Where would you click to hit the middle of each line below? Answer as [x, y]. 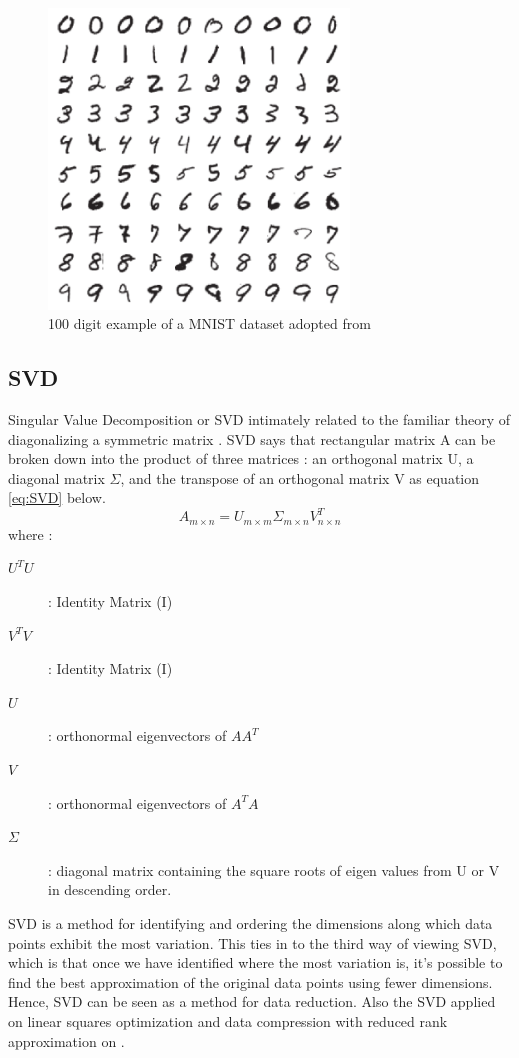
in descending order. [110, 889]
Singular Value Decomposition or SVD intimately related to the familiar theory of [259, 418]
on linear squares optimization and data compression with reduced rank [228, 1020]
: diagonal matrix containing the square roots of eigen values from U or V [274, 869]
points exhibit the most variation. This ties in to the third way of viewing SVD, [252, 942]
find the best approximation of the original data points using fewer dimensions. [250, 981]
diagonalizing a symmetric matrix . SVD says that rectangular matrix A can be [252, 438]
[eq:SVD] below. [57, 497]
